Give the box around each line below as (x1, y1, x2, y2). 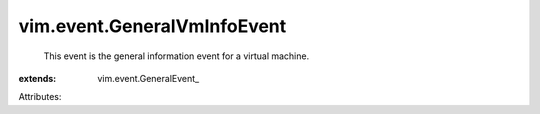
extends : (18, 72, 57, 84)
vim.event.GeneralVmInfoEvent (18, 15, 287, 37)
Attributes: (18, 91, 62, 103)
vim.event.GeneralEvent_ (97, 72, 200, 84)
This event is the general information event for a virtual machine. (43, 50, 310, 62)
